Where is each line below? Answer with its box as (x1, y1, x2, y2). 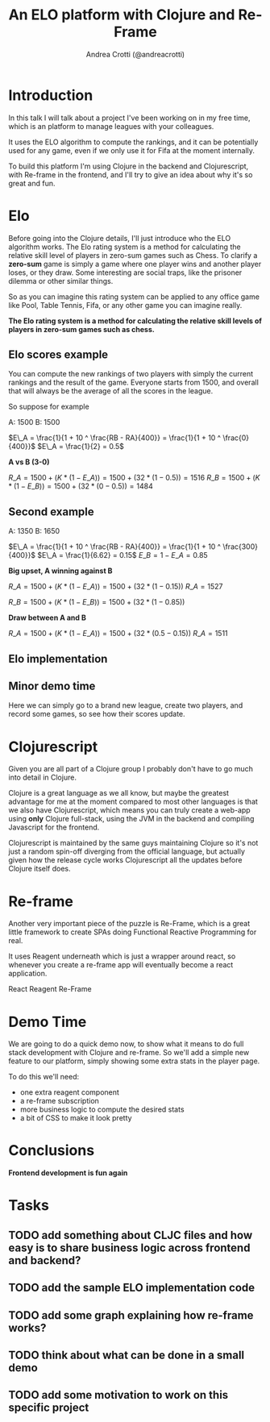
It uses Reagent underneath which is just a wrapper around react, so (8, 951, 236, 961)
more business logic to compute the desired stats (19, 1104, 185, 1114)
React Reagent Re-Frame (8, 984, 92, 994)
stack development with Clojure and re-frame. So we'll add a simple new (8, 1048, 250, 1058)
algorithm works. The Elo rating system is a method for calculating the (8, 242, 241, 252)
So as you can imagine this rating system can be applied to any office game (8, 292, 260, 301)
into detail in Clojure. (8, 772, 77, 783)
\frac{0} (222, 433, 250, 443)
